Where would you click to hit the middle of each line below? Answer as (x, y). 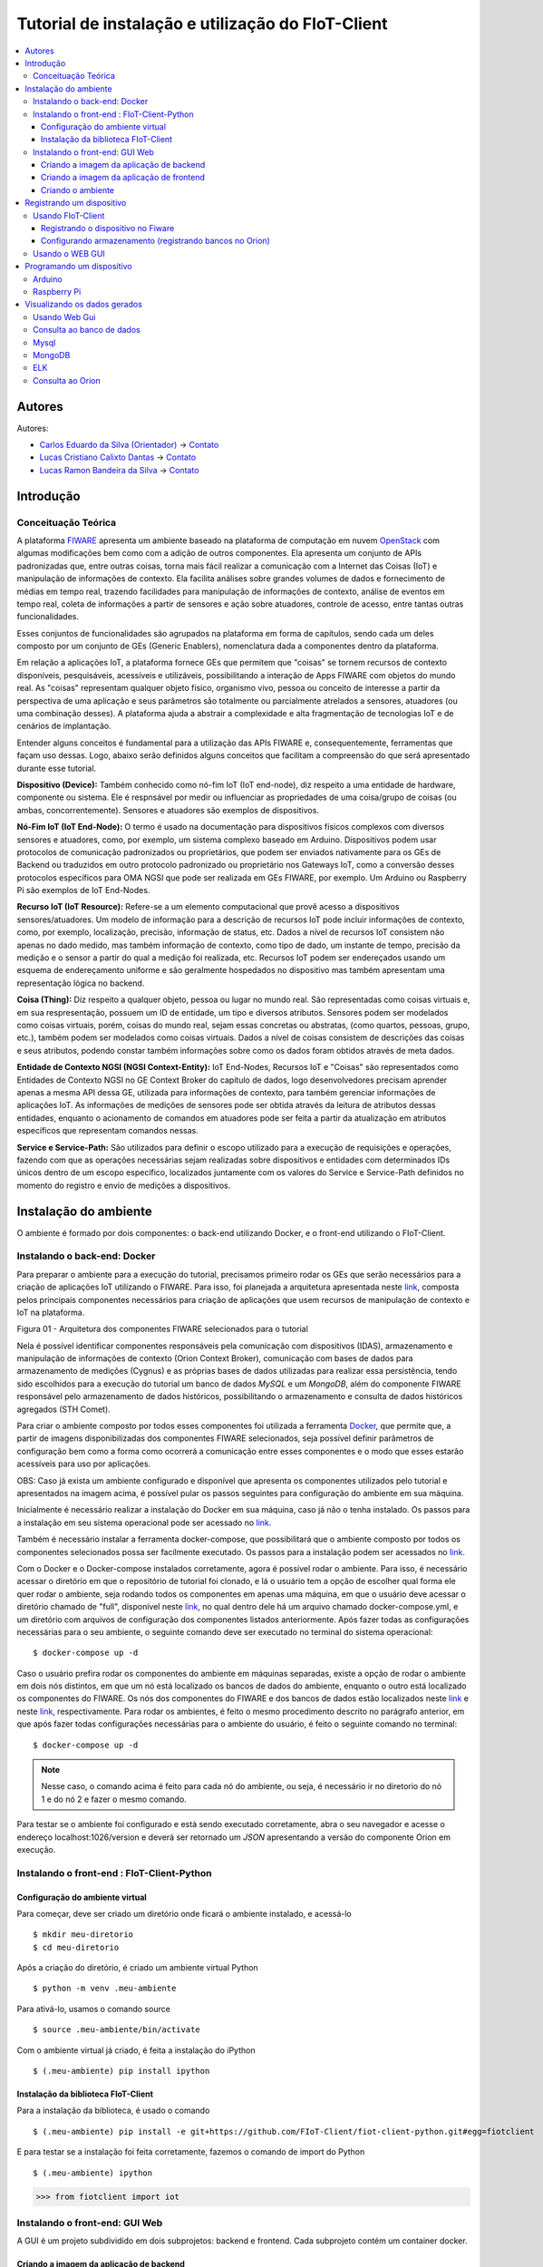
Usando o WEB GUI (69, 253)
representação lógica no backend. (81, 983)
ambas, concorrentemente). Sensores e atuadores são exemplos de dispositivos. (168, 810)
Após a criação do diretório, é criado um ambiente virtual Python (137, 1968)
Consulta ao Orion (67, 380)
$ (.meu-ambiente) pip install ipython (121, 2071)
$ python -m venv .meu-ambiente (105, 1989)
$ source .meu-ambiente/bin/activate (117, 2030)
